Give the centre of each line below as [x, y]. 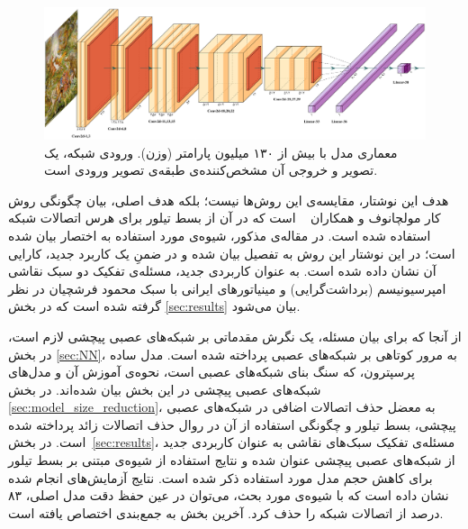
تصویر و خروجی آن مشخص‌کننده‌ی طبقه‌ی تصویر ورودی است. [211, 170]
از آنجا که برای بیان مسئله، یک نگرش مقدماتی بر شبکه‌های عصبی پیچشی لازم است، [235, 336]
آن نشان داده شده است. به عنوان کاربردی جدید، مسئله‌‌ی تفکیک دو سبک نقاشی [222, 271]
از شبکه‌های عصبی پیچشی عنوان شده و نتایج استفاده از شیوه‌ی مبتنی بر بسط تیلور [232, 460]
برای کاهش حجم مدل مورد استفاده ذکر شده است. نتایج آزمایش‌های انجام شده [220, 477]
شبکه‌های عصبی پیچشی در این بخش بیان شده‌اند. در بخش [165, 389]
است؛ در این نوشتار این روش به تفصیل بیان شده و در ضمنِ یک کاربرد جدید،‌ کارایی [232, 253]
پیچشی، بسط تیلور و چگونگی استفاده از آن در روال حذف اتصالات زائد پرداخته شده [232, 424]
